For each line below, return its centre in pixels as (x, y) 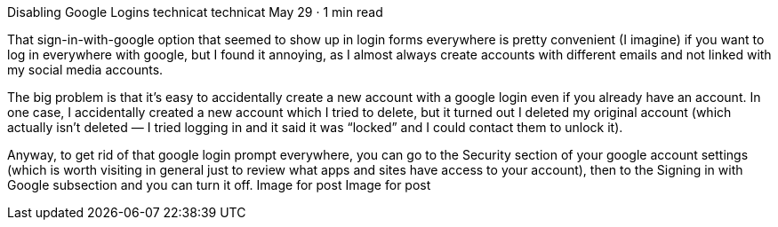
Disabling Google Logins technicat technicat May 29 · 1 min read (195, 12)
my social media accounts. (85, 70)
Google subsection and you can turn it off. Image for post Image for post (219, 185)
